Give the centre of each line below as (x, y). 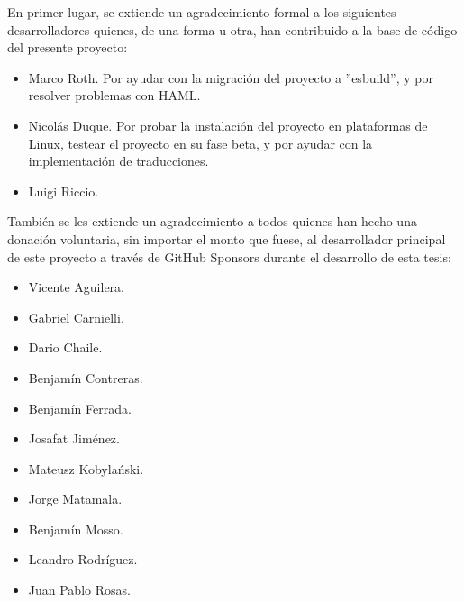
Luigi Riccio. (64, 191)
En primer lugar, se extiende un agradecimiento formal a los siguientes (202, 12)
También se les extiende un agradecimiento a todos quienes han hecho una (212, 221)
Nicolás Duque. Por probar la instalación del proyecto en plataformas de (228, 125)
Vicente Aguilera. (77, 287)
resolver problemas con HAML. (114, 95)
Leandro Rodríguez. (83, 559)
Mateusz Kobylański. (86, 468)
